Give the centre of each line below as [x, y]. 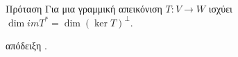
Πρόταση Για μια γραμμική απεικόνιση [84, 8]
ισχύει [220, 8]
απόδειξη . [26, 46]
